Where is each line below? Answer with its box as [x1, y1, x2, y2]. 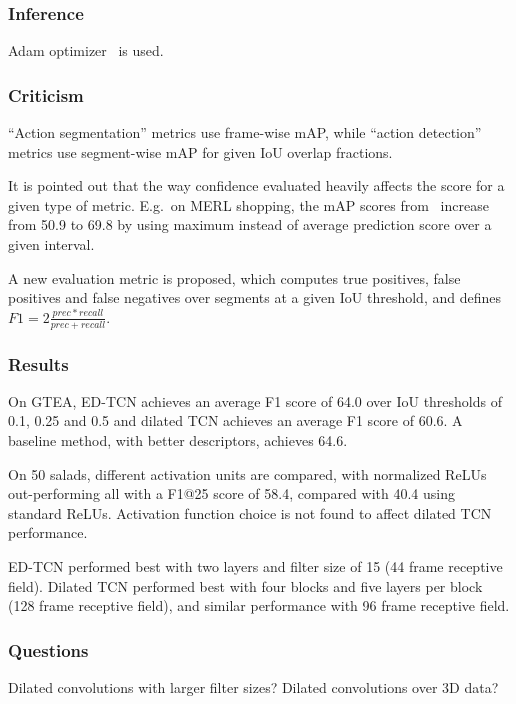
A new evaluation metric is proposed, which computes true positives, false [8, 267, 461, 288]
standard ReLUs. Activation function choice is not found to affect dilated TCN [8, 502, 492, 523]
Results [8, 351, 69, 376]
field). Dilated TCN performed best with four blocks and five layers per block [8, 575, 483, 596]
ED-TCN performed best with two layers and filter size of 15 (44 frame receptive [8, 555, 503, 576]
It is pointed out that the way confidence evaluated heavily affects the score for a [8, 175, 505, 196]
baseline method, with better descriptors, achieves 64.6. [8, 430, 348, 451]
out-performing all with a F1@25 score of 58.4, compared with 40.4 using [8, 483, 455, 504]
